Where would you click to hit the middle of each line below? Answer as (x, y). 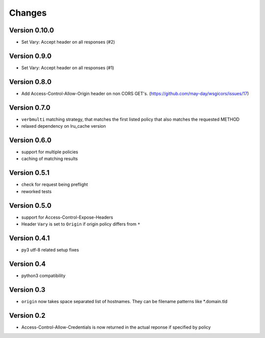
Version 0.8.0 (30, 82)
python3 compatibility (43, 276)
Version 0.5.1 (29, 173)
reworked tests (36, 191)
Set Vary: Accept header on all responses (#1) (68, 68)
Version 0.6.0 (30, 140)
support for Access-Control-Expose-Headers (67, 217)
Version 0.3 (27, 290)
